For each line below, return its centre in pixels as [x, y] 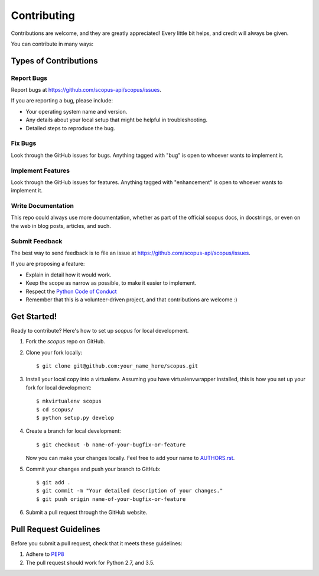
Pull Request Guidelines [56, 529]
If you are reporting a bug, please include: [62, 101]
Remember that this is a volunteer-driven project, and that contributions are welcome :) [131, 300]
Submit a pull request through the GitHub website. [87, 513]
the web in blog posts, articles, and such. [61, 226]
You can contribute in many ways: [52, 44]
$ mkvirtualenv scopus [69, 401]
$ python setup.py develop [75, 418]
